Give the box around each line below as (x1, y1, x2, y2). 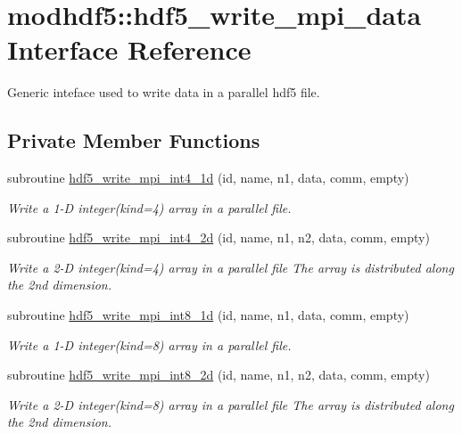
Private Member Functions (7, 127, 260, 154)
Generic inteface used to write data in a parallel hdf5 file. (7, 83, 320, 102)
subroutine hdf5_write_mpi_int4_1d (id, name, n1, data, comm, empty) (7, 168, 409, 187)
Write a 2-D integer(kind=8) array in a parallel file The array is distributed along (7, 395, 454, 414)
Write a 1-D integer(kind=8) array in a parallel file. (7, 335, 292, 354)
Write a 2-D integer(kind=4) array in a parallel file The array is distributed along (7, 258, 454, 276)
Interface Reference (7, 31, 252, 68)
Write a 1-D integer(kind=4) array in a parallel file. (7, 198, 292, 217)
